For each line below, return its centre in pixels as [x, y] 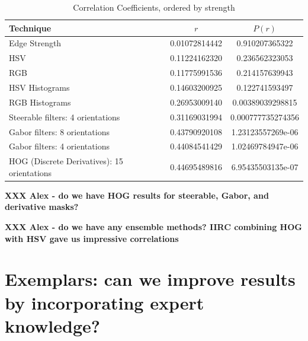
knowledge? [53, 325]
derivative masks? [42, 207]
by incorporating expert [105, 302]
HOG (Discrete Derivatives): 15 [66, 161]
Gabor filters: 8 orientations [59, 131]
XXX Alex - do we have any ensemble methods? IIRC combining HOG [153, 227]
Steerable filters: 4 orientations [65, 117]
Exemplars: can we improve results [150, 279]
